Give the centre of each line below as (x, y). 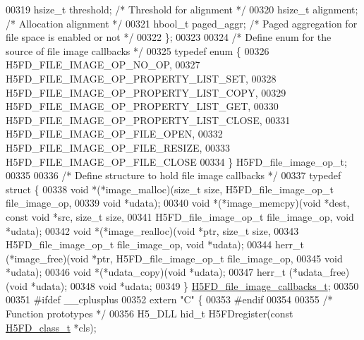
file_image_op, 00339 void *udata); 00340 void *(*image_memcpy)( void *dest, (178, 203)
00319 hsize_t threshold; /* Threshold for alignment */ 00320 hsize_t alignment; (182, 9)
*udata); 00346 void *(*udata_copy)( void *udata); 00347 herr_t (146, 272)
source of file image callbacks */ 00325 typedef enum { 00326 (138, 50)
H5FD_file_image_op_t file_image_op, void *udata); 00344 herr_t (155, 244)
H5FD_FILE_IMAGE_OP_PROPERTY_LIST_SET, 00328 (141, 78)
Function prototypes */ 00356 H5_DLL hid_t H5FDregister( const (150, 314)
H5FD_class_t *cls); (51, 327)
